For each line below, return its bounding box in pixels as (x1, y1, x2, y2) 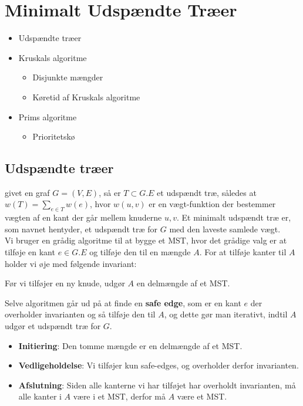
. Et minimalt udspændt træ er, (176, 211, 291, 224)
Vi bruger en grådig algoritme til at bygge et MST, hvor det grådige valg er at (5, 234, 287, 246)
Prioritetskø (32, 130, 75, 143)
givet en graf (5, 186, 50, 198)
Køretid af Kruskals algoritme (32, 90, 140, 103)
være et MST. (177, 390, 227, 402)
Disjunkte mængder (32, 71, 103, 83)
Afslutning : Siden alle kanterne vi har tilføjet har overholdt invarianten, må (18, 378, 296, 391)
